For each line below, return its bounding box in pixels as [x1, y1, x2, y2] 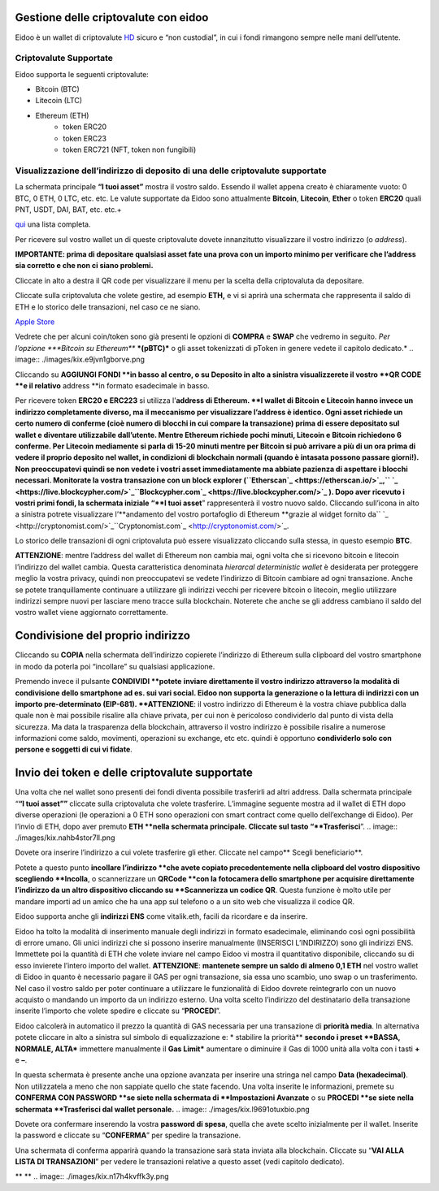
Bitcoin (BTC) [35, 84, 80, 94]
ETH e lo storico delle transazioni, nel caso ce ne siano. [15, 301, 201, 312]
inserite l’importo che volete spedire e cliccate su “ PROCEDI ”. [15, 1006, 221, 1016]
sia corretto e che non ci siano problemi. [15, 261, 154, 271]
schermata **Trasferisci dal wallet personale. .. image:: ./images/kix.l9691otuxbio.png [15, 1104, 311, 1114]
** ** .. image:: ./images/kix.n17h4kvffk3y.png [15, 1172, 170, 1181]
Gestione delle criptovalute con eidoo [15, 11, 209, 24]
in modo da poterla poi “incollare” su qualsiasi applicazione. [15, 661, 215, 671]
